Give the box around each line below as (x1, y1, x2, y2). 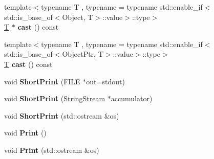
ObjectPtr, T (62, 49, 103, 59)
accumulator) (111, 93, 153, 104)
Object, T (62, 11, 93, 22)
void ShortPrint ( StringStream (4, 93, 105, 104)
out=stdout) (86, 76, 125, 86)
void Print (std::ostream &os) (4, 144, 99, 155)
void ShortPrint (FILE (4, 76, 80, 86)
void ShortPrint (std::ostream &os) (4, 110, 119, 121)
